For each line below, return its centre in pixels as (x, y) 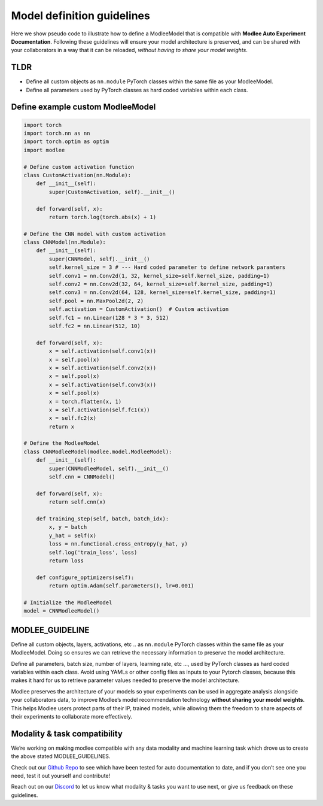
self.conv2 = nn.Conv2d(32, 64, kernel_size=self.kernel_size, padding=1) (161, 284)
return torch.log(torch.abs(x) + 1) (103, 217)
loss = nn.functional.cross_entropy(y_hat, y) (118, 544)
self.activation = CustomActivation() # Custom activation (139, 309)
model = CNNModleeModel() (62, 611)
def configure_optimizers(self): (85, 577)
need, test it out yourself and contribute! (61, 775)
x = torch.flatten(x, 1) (85, 402)
